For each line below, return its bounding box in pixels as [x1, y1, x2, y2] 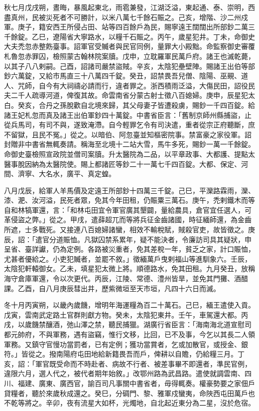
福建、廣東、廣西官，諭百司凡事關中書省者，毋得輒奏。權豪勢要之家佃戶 [17, 378, 255, 388]
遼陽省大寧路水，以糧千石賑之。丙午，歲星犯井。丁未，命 [52, 31, 241, 41]
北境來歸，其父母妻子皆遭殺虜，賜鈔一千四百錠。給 [87, 99, 255, 110]
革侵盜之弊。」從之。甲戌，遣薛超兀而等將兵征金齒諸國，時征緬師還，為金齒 [4, 214, 252, 225]
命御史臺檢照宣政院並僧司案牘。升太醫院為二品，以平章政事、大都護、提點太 [4, 148, 255, 159]
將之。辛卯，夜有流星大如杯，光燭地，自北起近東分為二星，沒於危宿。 [24, 398, 255, 408]
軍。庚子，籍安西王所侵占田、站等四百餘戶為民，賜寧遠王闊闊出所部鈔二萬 [4, 21, 248, 32]
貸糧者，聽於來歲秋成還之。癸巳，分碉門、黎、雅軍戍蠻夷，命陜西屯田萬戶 [4, 388, 248, 398]
